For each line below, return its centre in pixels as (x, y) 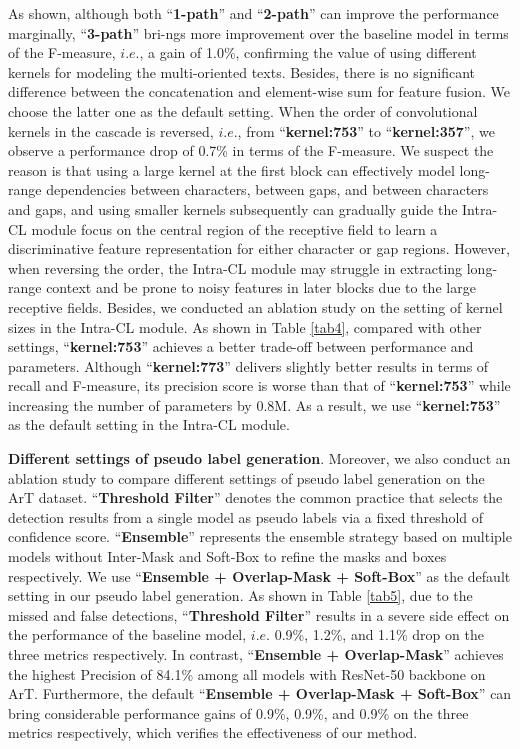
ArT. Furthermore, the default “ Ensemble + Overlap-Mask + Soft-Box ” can (260, 693)
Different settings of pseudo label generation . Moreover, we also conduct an (259, 458)
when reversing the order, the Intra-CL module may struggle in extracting (235, 267)
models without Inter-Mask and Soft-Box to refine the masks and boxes (227, 556)
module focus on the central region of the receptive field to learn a (234, 228)
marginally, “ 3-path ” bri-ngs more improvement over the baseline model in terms (258, 32)
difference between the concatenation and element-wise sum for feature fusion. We (259, 91)
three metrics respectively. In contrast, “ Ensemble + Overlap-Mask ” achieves (256, 654)
